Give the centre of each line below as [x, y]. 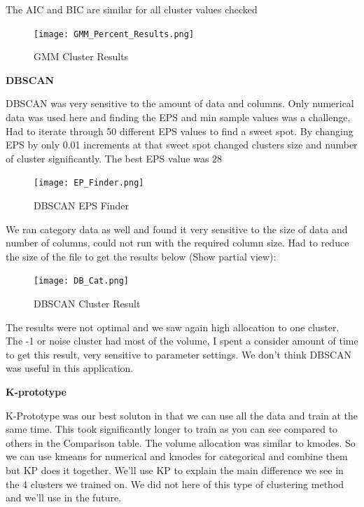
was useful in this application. [70, 368]
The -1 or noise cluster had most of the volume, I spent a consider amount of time [182, 341]
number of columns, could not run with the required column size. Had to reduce [177, 243]
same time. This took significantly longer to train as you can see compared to [172, 429]
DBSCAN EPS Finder [81, 206]
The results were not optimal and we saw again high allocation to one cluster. [173, 327]
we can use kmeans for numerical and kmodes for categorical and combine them [177, 456]
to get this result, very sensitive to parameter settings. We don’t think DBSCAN [179, 354]
